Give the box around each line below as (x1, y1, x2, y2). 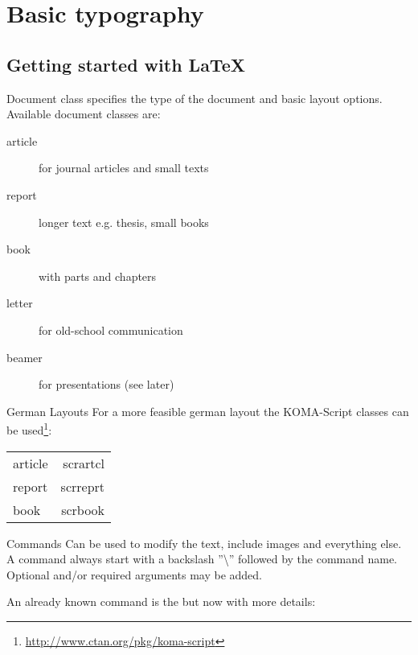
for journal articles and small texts (39, 159, 209, 176)
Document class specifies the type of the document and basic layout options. (6, 89, 383, 106)
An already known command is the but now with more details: (6, 593, 316, 610)
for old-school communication (39, 321, 183, 338)
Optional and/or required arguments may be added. (6, 566, 262, 583)
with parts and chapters (39, 267, 157, 284)
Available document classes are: (6, 105, 161, 122)
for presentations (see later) (39, 376, 174, 393)
